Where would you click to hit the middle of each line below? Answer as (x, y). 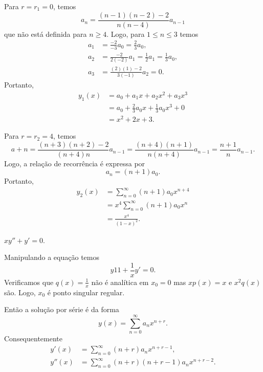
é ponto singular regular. (86, 292)
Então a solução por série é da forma (62, 309)
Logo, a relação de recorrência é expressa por (75, 163)
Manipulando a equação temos (52, 257)
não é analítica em (120, 282)
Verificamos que (29, 282)
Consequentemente (34, 338)
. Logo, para (126, 34)
